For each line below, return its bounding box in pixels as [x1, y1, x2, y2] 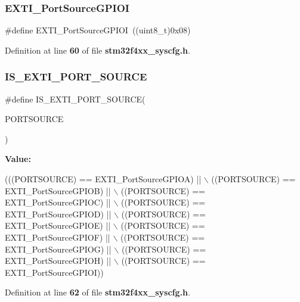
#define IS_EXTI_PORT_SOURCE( [5, 92, 146, 105]
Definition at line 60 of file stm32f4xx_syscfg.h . [5, 43, 190, 56]
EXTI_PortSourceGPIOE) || [5, 219, 111, 232]
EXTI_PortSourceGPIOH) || [5, 254, 112, 267]
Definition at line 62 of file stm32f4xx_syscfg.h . [5, 286, 190, 298]
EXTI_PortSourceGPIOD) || [5, 207, 112, 220]
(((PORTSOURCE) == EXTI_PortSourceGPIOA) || [5, 173, 202, 185]
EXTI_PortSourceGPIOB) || [5, 184, 111, 197]
